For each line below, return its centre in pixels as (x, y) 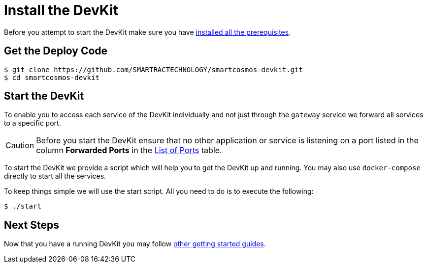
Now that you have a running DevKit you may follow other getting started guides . (135, 244)
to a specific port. (33, 123)
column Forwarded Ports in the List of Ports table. (129, 150)
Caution (20, 146)
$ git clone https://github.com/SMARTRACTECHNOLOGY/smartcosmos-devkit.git (153, 69)
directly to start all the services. (55, 176)
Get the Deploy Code (56, 51)
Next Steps (32, 225)
